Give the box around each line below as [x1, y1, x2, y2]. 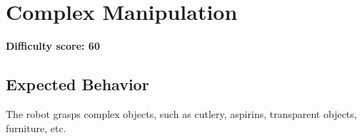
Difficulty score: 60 [6, 38, 100, 53]
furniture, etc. [6, 120, 66, 135]
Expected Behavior [6, 73, 149, 95]
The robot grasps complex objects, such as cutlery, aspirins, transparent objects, [6, 106, 357, 121]
